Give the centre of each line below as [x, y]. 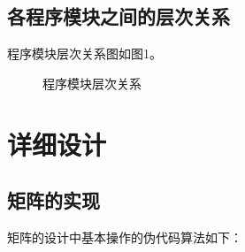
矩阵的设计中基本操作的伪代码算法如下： [125, 237]
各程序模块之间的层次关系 [119, 16]
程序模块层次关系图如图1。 [84, 53]
